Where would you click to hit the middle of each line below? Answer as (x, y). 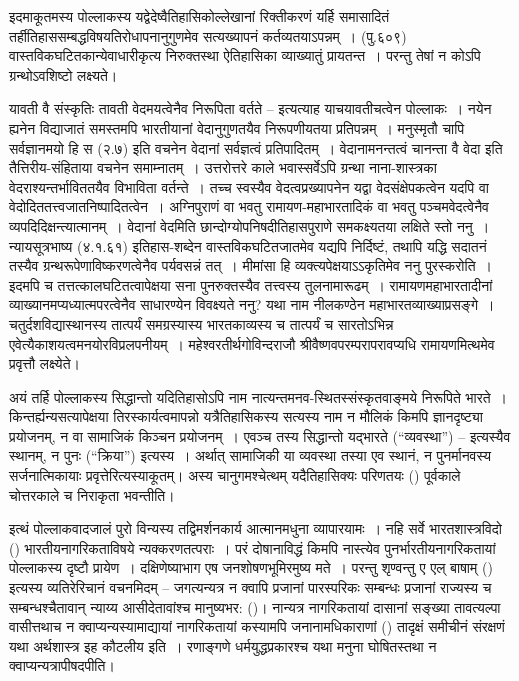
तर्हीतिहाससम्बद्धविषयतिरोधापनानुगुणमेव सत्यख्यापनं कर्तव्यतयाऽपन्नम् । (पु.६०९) (208, 35)
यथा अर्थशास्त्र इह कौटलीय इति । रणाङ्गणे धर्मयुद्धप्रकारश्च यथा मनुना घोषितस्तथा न (223, 645)
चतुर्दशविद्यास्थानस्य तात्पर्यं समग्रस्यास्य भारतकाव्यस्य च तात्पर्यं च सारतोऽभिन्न (201, 323)
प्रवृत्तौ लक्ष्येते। (44, 363)
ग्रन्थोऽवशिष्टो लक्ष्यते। (63, 74)
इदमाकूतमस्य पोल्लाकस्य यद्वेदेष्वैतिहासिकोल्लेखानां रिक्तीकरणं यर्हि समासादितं (199, 16)
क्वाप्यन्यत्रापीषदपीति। (62, 665)
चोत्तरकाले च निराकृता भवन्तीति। (92, 494)
